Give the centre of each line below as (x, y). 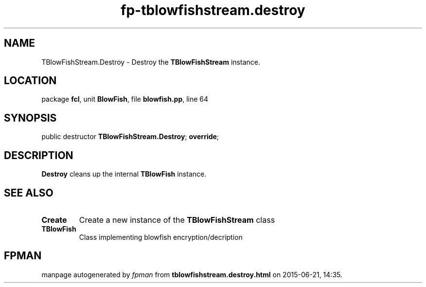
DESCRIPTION (39, 155)
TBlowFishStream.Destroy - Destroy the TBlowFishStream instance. (151, 62)
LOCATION (30, 81)
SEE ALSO (29, 193)
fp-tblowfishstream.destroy (213, 10)
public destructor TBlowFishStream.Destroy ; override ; (130, 137)
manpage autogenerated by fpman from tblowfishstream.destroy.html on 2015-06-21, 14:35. (192, 274)
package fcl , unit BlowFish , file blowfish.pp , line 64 (125, 99)
